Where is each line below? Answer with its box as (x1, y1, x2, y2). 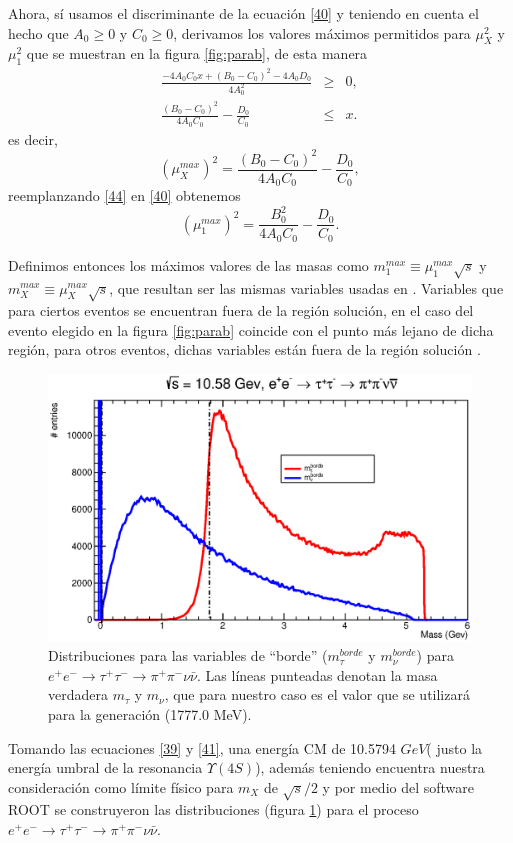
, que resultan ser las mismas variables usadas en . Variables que (109, 277, 504, 298)
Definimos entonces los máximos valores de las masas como (8, 254, 369, 275)
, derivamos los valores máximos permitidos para (173, 22, 471, 43)
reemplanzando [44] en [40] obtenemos (8, 185, 241, 206)
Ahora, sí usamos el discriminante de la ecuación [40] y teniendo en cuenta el (8, 3, 479, 23)
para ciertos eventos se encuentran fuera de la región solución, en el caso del (8, 300, 474, 321)
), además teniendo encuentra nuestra (255, 757, 485, 778)
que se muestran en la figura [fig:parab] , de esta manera (26, 43, 368, 64)
